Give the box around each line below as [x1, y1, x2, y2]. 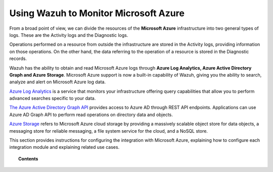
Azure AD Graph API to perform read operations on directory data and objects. [9, 111, 173, 118]
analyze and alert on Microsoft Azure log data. [9, 79, 106, 85]
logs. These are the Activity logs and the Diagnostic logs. [9, 32, 128, 38]
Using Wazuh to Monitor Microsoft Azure [9, 8, 185, 19]
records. [9, 55, 27, 62]
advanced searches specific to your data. [9, 95, 96, 101]
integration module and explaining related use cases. [9, 144, 120, 150]
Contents [18, 155, 38, 161]
